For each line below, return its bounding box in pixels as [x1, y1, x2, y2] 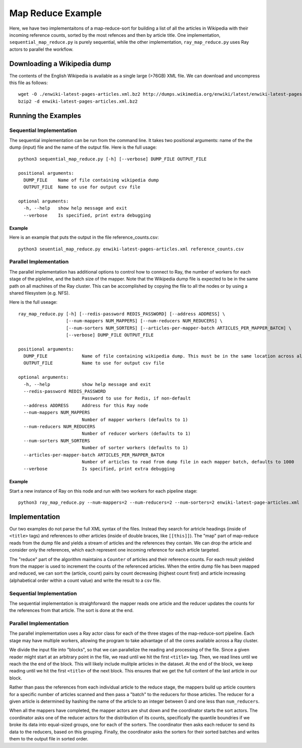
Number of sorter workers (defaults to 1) [82, 445, 188, 451]
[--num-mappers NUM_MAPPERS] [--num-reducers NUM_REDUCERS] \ [65, 318, 223, 324]
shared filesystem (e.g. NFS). [9, 290, 70, 296]
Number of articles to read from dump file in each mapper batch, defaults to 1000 [82, 459, 294, 464]
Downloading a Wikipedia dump [9, 59, 111, 68]
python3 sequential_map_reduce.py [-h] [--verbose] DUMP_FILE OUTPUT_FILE [18, 156, 207, 162]
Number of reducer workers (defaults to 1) [82, 431, 191, 437]
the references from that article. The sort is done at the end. [9, 607, 134, 614]
